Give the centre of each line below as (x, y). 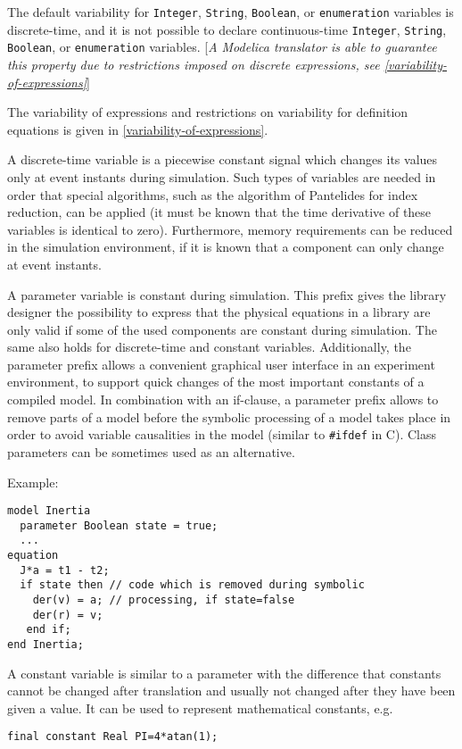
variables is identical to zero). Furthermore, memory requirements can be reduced (230, 229)
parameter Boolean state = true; (119, 525)
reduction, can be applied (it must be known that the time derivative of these (219, 212)
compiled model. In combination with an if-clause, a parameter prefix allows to (223, 399)
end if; (49, 630)
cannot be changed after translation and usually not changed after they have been (231, 691)
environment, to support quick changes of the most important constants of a (216, 382)
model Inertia (49, 511)
